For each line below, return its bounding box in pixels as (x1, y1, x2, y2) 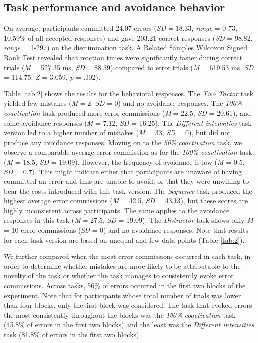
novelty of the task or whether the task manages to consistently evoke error (4, 270, 234, 281)
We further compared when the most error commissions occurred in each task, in (4, 251, 251, 261)
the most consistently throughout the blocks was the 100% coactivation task (4, 309, 236, 320)
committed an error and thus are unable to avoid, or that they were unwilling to (4, 176, 249, 186)
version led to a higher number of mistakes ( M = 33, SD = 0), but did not (4, 127, 231, 138)
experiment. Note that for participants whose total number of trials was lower (4, 290, 241, 300)
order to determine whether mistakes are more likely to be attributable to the (4, 260, 241, 271)
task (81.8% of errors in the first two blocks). (4, 329, 141, 340)
